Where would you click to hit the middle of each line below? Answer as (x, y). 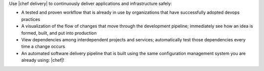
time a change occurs (43, 47)
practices (31, 19)
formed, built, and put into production (59, 33)
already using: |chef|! (43, 60)
